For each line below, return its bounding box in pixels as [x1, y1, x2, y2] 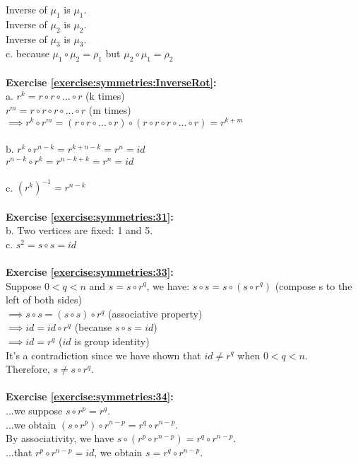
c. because [6, 46, 49, 61]
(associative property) [108, 306, 203, 320]
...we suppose [6, 402, 63, 417]
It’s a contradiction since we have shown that [6, 347, 201, 362]
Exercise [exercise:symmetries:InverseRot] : [6, 74, 217, 89]
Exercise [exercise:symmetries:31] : [6, 209, 174, 224]
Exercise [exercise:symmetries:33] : [6, 264, 174, 279]
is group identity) [74, 333, 150, 348]
